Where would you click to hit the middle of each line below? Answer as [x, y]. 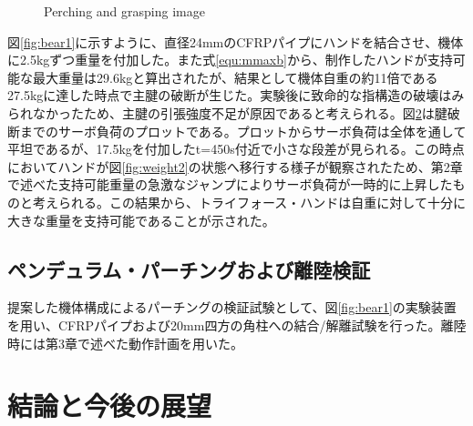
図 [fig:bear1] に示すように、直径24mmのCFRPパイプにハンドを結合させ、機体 [236, 41]
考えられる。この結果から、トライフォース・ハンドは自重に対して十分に [249, 202]
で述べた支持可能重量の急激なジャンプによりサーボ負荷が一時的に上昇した [230, 184]
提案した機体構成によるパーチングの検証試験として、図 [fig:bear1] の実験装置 [232, 307]
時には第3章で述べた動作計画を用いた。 [125, 343]
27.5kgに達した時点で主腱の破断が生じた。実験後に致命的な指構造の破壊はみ [236, 95]
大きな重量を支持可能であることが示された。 [141, 220]
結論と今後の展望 [110, 406]
